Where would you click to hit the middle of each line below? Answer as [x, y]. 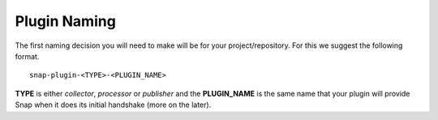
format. [27, 56]
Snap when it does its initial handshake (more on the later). [113, 105]
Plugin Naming [66, 21]
